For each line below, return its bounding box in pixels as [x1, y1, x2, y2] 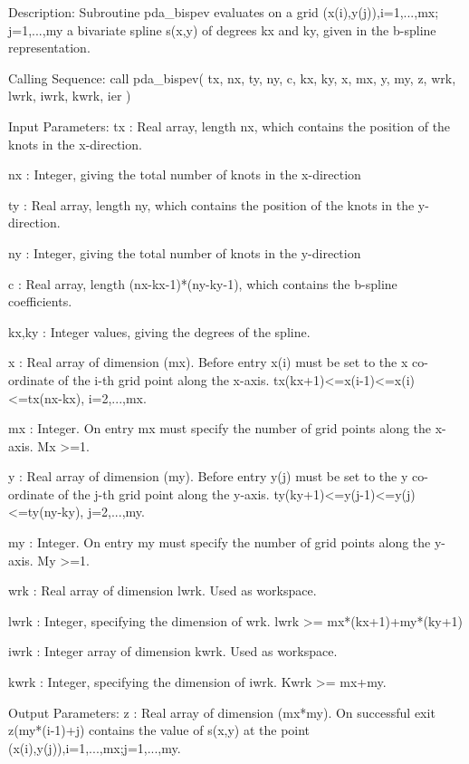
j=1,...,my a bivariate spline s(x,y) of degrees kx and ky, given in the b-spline [8, 20, 436, 39]
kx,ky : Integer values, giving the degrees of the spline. [8, 322, 311, 341]
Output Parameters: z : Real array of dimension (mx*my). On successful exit [8, 702, 435, 721]
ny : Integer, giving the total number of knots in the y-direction [8, 243, 361, 262]
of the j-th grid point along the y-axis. [58, 484, 270, 503]
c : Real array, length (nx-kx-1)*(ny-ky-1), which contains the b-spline [8, 274, 397, 293]
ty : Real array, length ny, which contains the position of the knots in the [8, 195, 415, 214]
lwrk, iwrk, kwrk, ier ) [8, 86, 131, 105]
